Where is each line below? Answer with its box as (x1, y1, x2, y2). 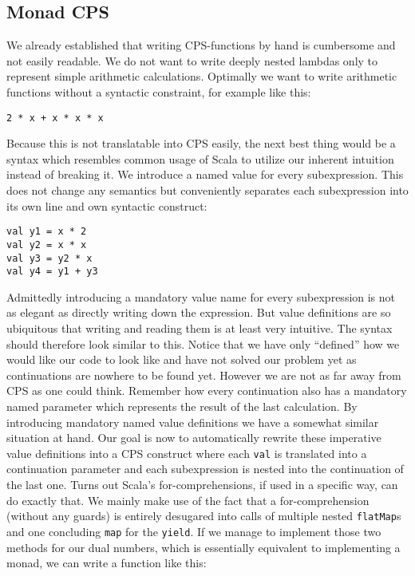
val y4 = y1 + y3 (6, 266, 98, 278)
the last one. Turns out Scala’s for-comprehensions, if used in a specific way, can (6, 476, 398, 493)
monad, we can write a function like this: (6, 554, 207, 571)
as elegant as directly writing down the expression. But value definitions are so (6, 304, 391, 321)
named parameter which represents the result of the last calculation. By (6, 397, 358, 414)
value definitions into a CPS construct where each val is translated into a (6, 444, 367, 461)
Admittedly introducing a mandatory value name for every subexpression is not (6, 288, 396, 305)
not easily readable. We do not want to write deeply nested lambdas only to (6, 52, 378, 69)
